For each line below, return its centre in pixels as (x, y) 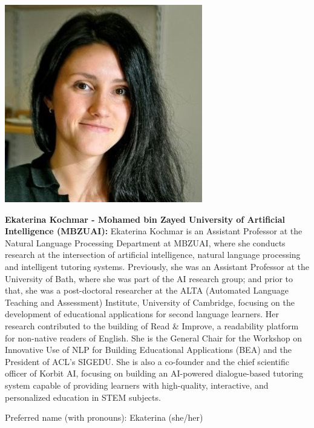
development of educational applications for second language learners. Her (142, 314)
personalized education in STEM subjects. (83, 397)
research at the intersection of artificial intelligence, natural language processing (153, 255)
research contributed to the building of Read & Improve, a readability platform (152, 325)
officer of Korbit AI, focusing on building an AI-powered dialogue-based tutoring (154, 373)
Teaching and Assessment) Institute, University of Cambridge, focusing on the (150, 302)
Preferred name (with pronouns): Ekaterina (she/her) (104, 417)
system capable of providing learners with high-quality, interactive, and (137, 385)
